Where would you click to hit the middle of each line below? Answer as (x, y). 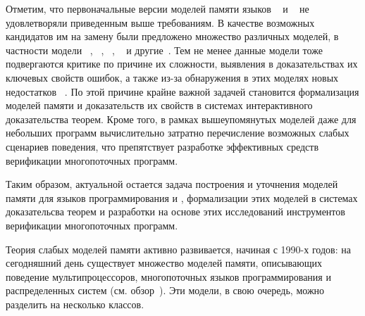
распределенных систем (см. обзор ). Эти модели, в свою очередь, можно (165, 290)
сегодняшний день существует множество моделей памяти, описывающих (164, 263)
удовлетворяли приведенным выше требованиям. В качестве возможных (160, 22)
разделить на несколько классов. (75, 304)
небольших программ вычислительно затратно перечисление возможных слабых (178, 133)
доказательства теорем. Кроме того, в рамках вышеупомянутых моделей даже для (181, 119)
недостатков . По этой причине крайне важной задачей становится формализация (182, 91)
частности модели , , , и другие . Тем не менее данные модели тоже (164, 50)
